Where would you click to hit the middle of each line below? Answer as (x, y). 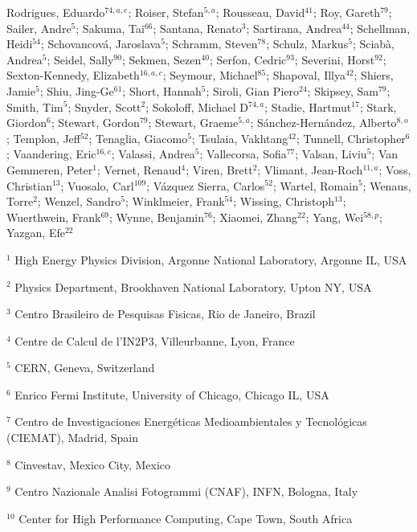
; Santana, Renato (197, 28)
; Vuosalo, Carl (97, 185)
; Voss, (395, 169)
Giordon (27, 123)
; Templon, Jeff (43, 138)
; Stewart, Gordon (95, 123)
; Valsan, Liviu (331, 154)
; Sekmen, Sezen (161, 59)
